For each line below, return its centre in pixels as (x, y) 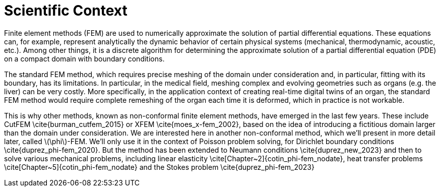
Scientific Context (66, 11)
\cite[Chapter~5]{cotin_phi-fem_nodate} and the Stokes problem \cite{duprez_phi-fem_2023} (159, 167)
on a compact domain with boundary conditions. (84, 58)
